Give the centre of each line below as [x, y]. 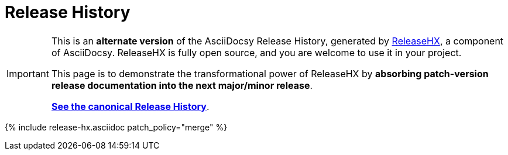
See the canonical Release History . [130, 106]
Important [28, 73]
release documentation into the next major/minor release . [182, 85]
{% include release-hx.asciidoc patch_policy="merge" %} [116, 127]
